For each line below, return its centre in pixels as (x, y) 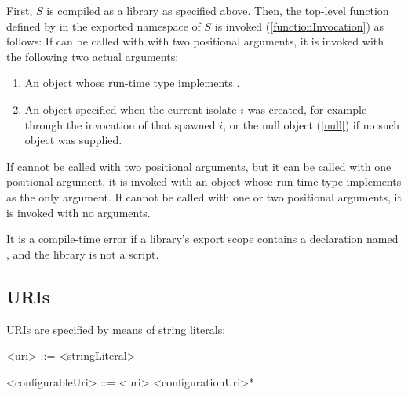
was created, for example (307, 109)
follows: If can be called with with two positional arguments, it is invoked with (195, 41)
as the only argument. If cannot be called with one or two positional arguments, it (204, 196)
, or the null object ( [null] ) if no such (311, 124)
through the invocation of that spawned (120, 124)
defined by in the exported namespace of (104, 25)
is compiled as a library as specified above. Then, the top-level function (218, 10)
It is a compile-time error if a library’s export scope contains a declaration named (202, 239)
